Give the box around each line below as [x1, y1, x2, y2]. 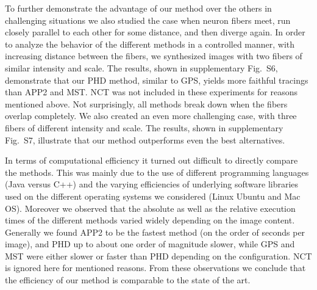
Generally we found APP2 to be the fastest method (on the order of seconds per [5, 225, 305, 238]
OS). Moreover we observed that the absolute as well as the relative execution [5, 201, 296, 214]
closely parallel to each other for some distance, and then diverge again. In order [5, 26, 305, 38]
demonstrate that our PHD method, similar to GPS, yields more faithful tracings [5, 73, 308, 86]
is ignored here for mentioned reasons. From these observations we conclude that [5, 261, 306, 274]
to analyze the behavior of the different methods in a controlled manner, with [5, 37, 295, 50]
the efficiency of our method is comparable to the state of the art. [5, 274, 251, 286]
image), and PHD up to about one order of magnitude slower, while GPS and [5, 237, 295, 250]
